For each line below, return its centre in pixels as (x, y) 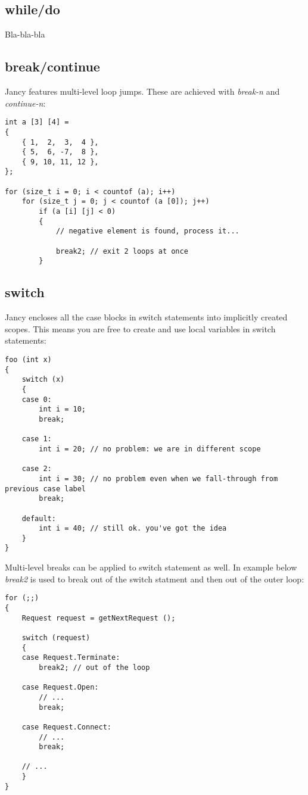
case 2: (37, 469)
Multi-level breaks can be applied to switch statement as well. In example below (151, 567)
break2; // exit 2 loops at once (122, 251)
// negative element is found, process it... (147, 231)
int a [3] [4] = (37, 122)
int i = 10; (63, 409)
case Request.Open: (60, 688)
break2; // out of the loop (94, 667)
